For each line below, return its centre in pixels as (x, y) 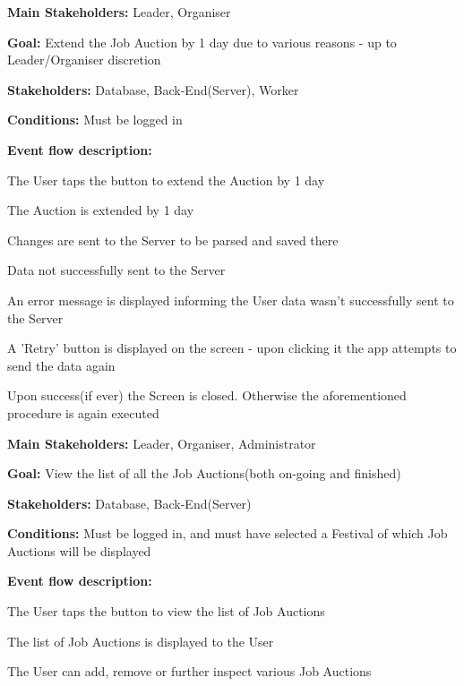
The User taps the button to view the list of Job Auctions (166, 611)
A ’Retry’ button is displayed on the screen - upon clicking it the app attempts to (232, 348)
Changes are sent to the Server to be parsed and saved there (173, 240)
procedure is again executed (83, 412)
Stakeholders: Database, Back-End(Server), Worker (153, 89)
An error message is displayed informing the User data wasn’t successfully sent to (231, 300)
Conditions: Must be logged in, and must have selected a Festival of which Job (228, 533)
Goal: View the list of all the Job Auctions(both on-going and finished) (204, 473)
